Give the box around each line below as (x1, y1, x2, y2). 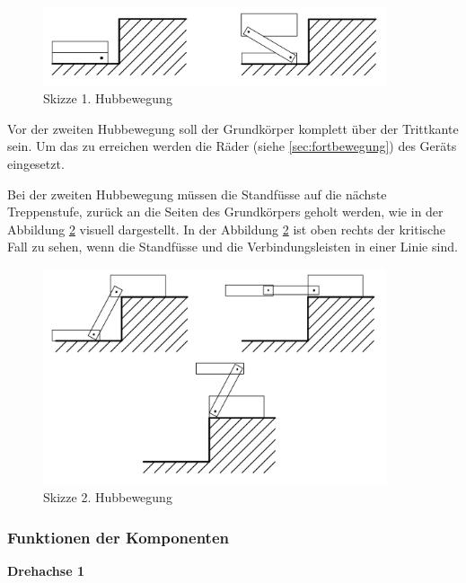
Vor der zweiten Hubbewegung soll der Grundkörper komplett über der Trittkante (7, 119, 459, 137)
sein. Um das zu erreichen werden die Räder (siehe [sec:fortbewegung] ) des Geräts (7, 137, 457, 155)
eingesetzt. (7, 154, 65, 172)
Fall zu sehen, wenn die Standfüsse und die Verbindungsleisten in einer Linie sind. (7, 237, 458, 256)
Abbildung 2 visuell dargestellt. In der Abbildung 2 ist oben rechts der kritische (7, 219, 445, 238)
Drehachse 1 (7, 561, 84, 580)
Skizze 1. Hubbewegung (43, 89, 172, 108)
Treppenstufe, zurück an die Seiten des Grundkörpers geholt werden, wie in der (7, 202, 444, 221)
